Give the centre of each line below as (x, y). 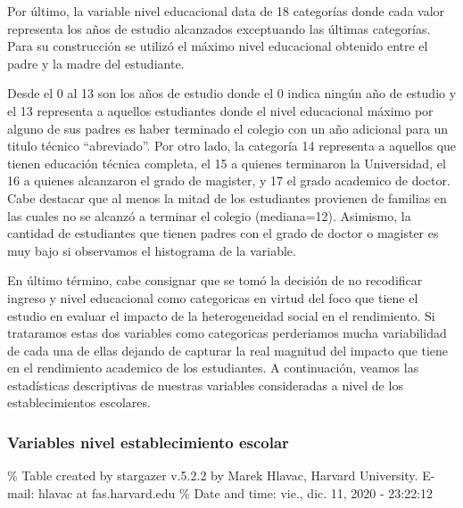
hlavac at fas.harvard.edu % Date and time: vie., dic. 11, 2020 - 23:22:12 (236, 492)
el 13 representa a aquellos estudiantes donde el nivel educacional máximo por (220, 110)
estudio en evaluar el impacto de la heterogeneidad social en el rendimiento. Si (221, 315)
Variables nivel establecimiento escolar (148, 442)
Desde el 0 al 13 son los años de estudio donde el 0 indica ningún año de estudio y (232, 93)
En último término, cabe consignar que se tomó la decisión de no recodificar (215, 280)
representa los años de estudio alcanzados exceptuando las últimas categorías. (219, 28)
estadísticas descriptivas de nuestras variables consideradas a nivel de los (205, 385)
